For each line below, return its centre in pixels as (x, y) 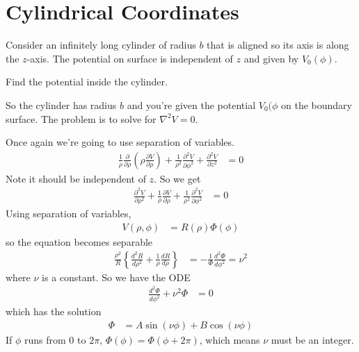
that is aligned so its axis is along (278, 45)
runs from (45, 339)
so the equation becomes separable (79, 241)
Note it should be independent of (76, 178)
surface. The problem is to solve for (81, 118)
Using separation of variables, (69, 213)
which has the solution (54, 311)
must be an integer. (312, 339)
